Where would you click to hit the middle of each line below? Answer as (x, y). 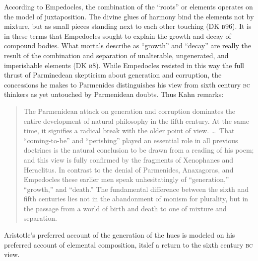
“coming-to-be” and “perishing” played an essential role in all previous (131, 140)
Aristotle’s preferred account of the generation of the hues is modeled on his (120, 235)
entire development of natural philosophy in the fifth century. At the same (136, 121)
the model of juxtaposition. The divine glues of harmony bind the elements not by (129, 16)
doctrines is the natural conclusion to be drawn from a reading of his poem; (139, 150)
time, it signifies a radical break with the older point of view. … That (129, 130)
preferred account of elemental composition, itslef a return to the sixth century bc (129, 244)
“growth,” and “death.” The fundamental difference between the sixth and (136, 189)
